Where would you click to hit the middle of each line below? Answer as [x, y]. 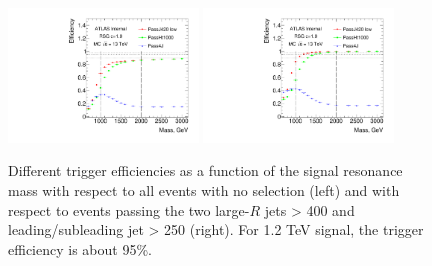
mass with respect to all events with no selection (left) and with [204, 190]
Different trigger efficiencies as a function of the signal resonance [205, 170]
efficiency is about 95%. [80, 248]
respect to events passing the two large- [129, 209]
